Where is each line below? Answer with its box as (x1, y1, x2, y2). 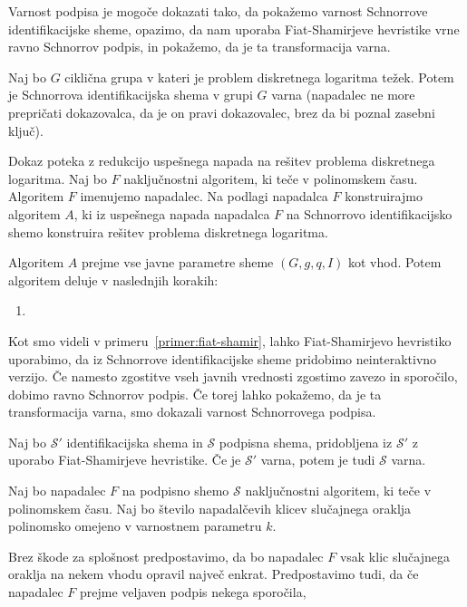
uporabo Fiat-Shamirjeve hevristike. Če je (8, 450, 241, 469)
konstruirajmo (345, 187, 423, 206)
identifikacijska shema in (66, 432, 203, 451)
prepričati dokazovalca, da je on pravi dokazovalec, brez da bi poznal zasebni (8, 102, 435, 121)
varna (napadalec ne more (271, 85, 415, 104)
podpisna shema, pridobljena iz (219, 432, 393, 451)
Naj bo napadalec (8, 481, 106, 500)
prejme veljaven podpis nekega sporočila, (80, 583, 306, 602)
